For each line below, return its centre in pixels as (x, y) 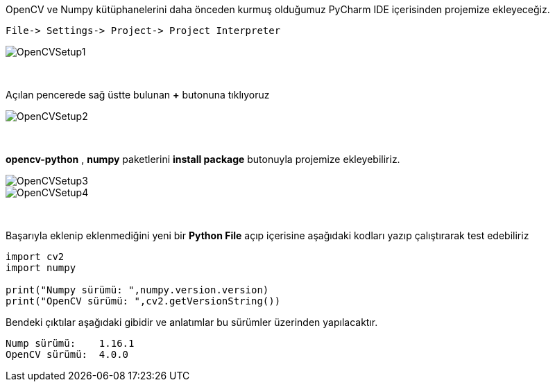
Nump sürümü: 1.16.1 (70, 343)
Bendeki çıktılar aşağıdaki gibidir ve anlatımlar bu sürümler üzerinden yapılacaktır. (192, 322)
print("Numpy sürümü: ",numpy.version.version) (137, 290)
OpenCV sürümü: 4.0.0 (67, 354)
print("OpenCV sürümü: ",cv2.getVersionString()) (143, 301)
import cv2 (35, 257)
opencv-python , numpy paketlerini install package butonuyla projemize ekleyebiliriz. (203, 159)
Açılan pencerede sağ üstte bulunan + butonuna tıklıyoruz (138, 95)
